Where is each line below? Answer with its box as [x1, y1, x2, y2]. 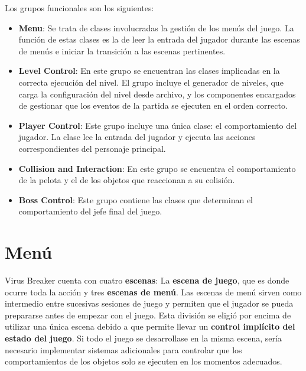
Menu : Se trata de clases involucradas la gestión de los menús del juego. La [18, 21, 294, 34]
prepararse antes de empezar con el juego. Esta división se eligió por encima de [5, 308, 291, 321]
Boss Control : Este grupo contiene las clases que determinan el [18, 193, 253, 206]
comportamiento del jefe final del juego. [18, 205, 162, 217]
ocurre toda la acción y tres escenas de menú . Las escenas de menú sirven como [5, 285, 302, 298]
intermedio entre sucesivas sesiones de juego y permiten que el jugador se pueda [5, 297, 294, 310]
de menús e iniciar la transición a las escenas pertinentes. [18, 44, 226, 57]
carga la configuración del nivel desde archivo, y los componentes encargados [18, 87, 296, 100]
